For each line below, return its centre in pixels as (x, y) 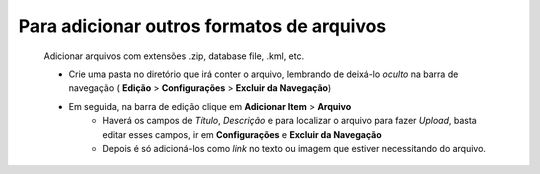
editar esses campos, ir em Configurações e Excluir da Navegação (242, 134)
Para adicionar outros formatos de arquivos (202, 26)
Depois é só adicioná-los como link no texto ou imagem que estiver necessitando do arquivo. (294, 148)
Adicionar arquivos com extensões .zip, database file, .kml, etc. (174, 56)
